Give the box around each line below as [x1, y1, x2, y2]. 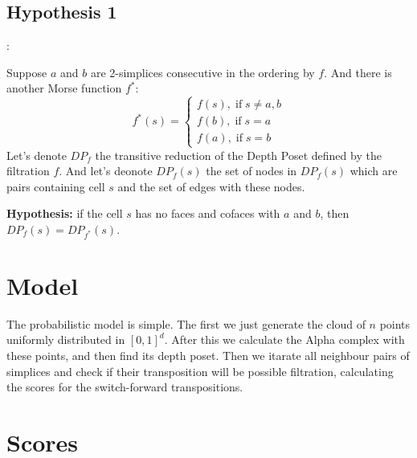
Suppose [6, 63, 47, 80]
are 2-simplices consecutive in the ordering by [90, 63, 315, 80]
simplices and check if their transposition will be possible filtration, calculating [6, 362, 394, 379]
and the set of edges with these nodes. [117, 178, 305, 194]
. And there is [324, 63, 392, 80]
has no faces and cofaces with [135, 205, 280, 222]
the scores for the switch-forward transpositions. [6, 378, 243, 395]
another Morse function [6, 80, 122, 96]
